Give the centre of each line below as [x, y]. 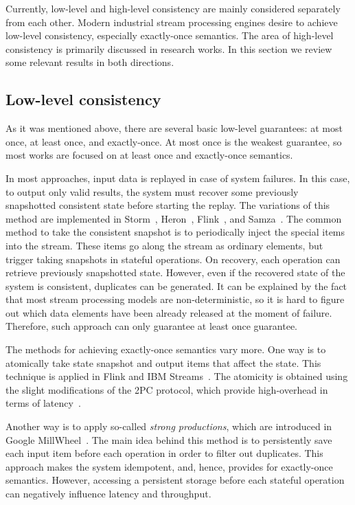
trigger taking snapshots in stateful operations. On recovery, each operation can [173, 259]
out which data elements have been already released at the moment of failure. [169, 312]
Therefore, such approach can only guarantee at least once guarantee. [151, 326]
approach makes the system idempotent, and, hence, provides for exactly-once [169, 466]
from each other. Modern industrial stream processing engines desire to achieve [172, 22]
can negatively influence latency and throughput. [108, 494]
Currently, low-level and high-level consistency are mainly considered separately [173, 8]
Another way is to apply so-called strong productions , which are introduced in [169, 426]
